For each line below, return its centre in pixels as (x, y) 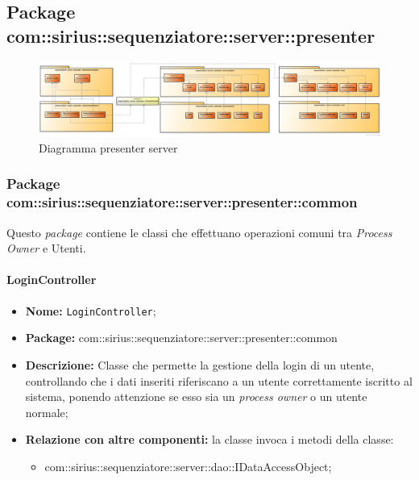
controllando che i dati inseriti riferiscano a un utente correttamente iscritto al (219, 380)
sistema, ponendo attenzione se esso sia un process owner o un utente (196, 397)
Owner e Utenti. (46, 248)
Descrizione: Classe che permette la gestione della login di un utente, (200, 364)
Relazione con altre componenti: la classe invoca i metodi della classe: (209, 439)
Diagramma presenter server (108, 147)
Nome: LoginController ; (91, 310)
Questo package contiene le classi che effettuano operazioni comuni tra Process (199, 232)
